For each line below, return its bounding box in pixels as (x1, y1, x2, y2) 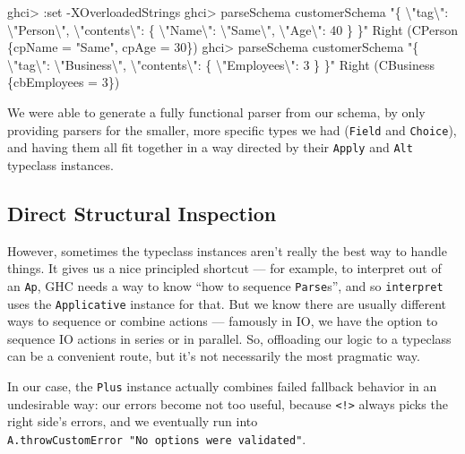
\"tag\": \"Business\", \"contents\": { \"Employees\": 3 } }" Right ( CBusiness (7, 55, 435, 73)
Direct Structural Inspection (7, 199, 277, 227)
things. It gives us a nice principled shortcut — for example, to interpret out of (7, 259, 442, 278)
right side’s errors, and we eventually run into (7, 412, 258, 431)
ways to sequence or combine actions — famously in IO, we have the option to (7, 312, 438, 330)
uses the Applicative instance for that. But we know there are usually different (7, 294, 447, 313)
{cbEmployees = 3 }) (7, 73, 120, 91)
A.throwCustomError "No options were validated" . (7, 429, 306, 448)
